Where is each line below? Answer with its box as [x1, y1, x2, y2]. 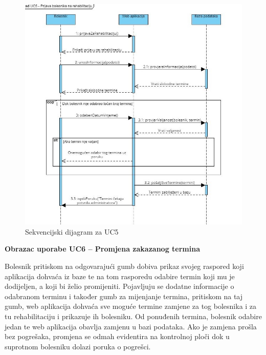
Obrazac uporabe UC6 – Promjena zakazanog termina [5, 243, 200, 254]
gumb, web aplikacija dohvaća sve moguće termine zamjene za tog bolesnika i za [5, 301, 257, 311]
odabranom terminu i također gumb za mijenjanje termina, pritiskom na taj [5, 290, 243, 301]
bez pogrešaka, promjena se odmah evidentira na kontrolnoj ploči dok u [5, 331, 230, 342]
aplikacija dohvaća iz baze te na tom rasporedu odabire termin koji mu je [5, 270, 235, 281]
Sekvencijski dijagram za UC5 [25, 226, 119, 237]
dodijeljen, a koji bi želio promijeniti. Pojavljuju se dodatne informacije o [5, 281, 234, 291]
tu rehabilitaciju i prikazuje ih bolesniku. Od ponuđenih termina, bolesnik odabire [5, 311, 262, 321]
